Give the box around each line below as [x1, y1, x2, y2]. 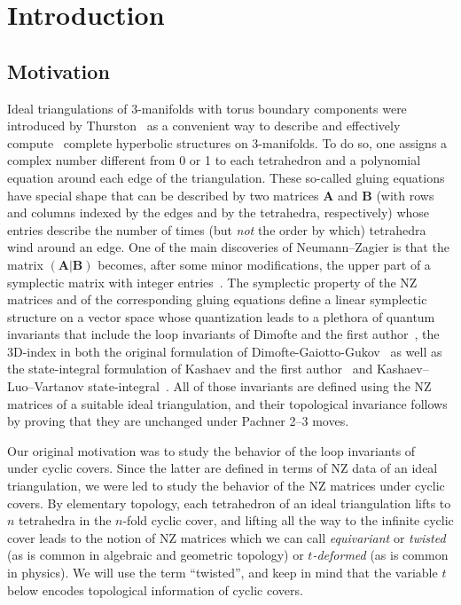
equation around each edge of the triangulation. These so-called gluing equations [7, 168, 445, 186]
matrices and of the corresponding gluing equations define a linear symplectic [7, 290, 427, 309]
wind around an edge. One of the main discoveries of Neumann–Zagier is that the [7, 238, 449, 256]
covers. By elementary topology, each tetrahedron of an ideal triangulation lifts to [7, 493, 451, 512]
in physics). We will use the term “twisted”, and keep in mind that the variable [7, 563, 438, 582]
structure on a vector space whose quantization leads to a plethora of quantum [7, 307, 435, 326]
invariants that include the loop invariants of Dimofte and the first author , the [7, 325, 440, 343]
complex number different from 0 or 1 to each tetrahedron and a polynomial [7, 151, 421, 169]
